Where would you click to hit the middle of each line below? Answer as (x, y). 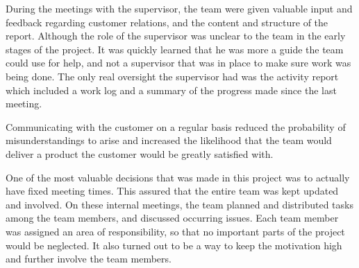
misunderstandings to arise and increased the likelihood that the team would (169, 140)
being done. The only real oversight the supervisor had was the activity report (172, 76)
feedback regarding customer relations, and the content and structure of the (167, 22)
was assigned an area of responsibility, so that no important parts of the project (175, 231)
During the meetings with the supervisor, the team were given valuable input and (179, 8)
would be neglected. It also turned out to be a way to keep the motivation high (174, 245)
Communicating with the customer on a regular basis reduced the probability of (176, 126)
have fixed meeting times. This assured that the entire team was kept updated (172, 191)
